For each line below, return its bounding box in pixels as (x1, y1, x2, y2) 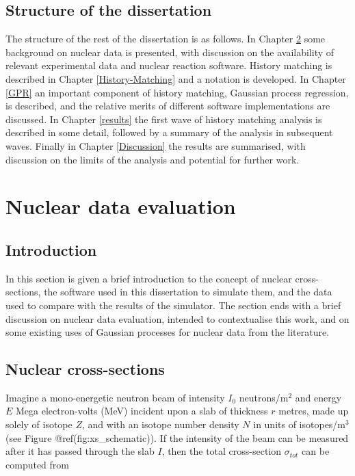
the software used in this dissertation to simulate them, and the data (44, 285, 332, 299)
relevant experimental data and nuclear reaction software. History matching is (5, 58, 332, 72)
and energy (295, 390, 342, 404)
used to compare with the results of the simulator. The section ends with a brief (5, 297, 341, 312)
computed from (5, 457, 69, 471)
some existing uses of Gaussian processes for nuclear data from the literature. (5, 325, 330, 339)
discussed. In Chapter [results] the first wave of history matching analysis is (5, 111, 322, 126)
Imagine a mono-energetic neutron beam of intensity (5, 390, 225, 404)
